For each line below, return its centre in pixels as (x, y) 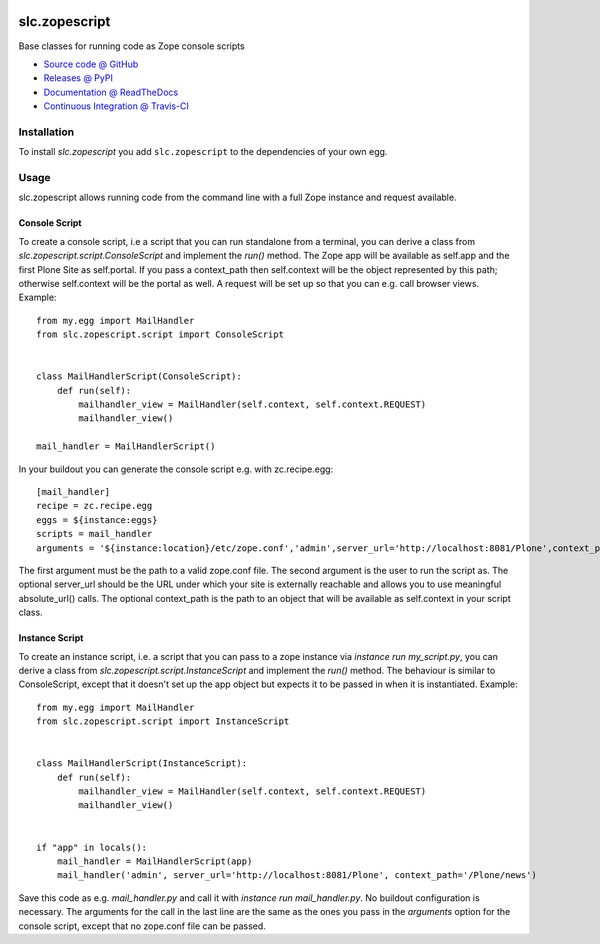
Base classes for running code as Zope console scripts (131, 46)
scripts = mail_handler (94, 534)
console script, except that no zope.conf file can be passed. (142, 926)
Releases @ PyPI (78, 78)
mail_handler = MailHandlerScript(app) (154, 861)
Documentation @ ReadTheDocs (111, 92)
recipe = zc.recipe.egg (94, 506)
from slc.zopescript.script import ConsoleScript (160, 334)
